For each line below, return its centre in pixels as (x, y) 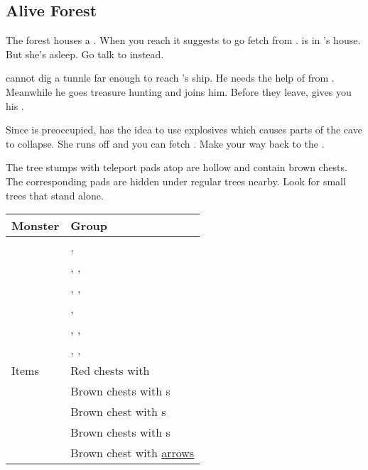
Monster (36, 226)
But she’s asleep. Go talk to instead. (85, 54)
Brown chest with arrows (132, 453)
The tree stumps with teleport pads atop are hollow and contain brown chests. (177, 167)
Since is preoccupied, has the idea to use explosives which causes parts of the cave (184, 130)
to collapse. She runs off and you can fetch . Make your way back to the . (165, 143)
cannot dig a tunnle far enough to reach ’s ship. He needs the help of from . (170, 78)
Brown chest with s (118, 412)
